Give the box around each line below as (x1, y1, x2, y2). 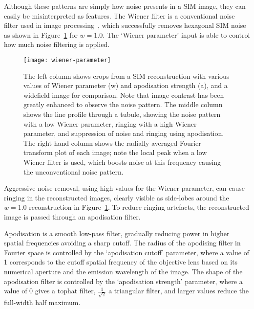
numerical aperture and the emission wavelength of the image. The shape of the (4, 266, 243, 276)
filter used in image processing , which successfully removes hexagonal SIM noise (4, 20, 246, 30)
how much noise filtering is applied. (4, 39, 110, 49)
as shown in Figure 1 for (4, 29, 78, 40)
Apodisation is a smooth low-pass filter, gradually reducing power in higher (4, 228, 230, 238)
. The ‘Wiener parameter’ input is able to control (103, 29, 250, 40)
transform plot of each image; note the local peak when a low (23, 147, 207, 157)
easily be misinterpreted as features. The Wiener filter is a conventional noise (4, 10, 235, 21)
